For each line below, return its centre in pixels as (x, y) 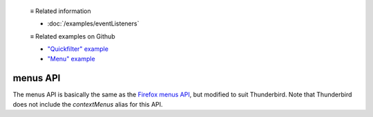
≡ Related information (60, 11)
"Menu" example (71, 58)
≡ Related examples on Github (73, 36)
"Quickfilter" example (78, 49)
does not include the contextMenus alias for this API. (88, 104)
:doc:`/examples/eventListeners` (93, 23)
